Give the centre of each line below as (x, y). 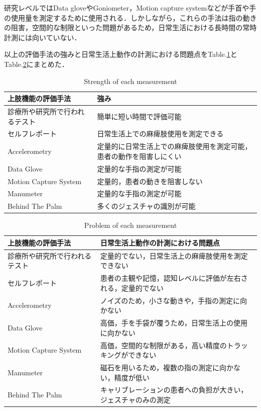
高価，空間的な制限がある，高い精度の (163, 345)
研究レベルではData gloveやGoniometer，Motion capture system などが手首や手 (130, 8)
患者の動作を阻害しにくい (139, 156)
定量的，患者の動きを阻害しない (150, 181)
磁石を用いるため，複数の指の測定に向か (167, 367)
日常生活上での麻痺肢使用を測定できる (160, 134)
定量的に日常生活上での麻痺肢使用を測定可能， (174, 146)
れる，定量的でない (132, 287)
